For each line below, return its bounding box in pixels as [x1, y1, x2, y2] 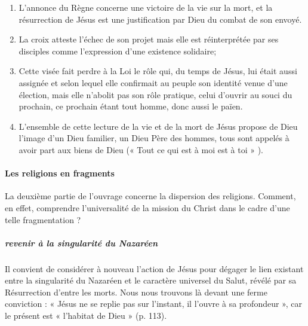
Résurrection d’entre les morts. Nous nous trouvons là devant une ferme [5, 285, 267, 298]
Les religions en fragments [5, 167, 115, 179]
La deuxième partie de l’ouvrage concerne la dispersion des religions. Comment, [5, 190, 296, 202]
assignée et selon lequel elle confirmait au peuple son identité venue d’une [19, 76, 288, 89]
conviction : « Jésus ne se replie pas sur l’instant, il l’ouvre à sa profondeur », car [5, 297, 302, 310]
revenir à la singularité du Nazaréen [5, 236, 158, 249]
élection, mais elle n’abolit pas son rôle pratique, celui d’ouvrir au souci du [19, 88, 292, 100]
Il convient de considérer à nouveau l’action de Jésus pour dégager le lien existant [5, 262, 304, 275]
